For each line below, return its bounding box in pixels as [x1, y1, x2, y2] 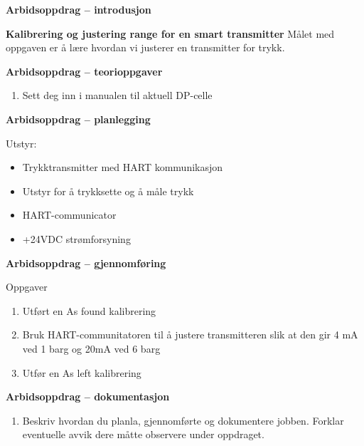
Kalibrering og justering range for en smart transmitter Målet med [6, 26, 335, 41]
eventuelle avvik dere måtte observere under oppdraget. [22, 427, 264, 442]
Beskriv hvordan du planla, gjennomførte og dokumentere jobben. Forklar [22, 413, 344, 427]
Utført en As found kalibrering [22, 303, 156, 318]
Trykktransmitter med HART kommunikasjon [22, 160, 223, 175]
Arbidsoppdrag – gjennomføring [6, 255, 166, 270]
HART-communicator [22, 207, 117, 222]
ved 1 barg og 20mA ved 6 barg [22, 341, 161, 356]
